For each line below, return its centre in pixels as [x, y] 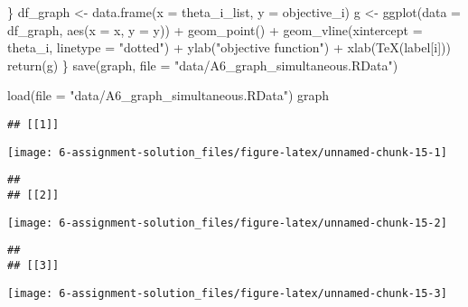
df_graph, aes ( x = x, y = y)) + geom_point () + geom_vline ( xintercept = [215, 29]
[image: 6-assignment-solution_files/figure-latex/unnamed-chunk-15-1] [227, 152]
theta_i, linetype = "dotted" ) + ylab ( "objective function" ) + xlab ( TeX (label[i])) [229, 47]
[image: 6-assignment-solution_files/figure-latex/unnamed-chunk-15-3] [227, 293]
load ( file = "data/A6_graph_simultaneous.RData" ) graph [168, 95]
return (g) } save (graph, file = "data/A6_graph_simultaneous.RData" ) [203, 65]
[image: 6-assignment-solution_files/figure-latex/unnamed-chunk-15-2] [227, 223]
